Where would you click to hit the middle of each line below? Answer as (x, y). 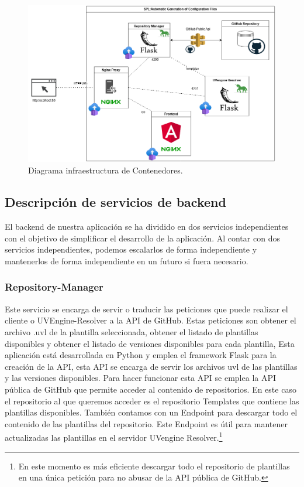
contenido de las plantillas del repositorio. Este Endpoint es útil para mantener (146, 423)
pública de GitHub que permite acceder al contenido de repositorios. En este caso (151, 389)
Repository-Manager (54, 287)
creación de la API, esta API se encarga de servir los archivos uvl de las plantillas (151, 366)
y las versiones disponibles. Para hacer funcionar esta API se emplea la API (141, 378)
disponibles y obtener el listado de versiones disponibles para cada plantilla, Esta (150, 343)
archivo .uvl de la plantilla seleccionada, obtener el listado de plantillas (132, 331)
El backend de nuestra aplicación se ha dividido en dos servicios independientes (147, 227)
